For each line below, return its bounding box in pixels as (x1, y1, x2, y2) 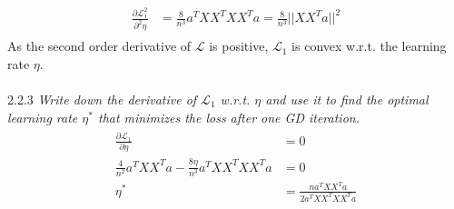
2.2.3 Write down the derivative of (7, 90, 197, 108)
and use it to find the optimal (265, 90, 429, 108)
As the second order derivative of (7, 36, 192, 55)
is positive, (209, 36, 269, 55)
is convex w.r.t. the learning (291, 36, 447, 55)
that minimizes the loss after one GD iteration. (97, 107, 360, 126)
